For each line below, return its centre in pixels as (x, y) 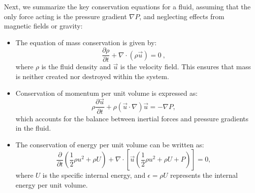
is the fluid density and (76, 67)
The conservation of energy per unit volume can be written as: (110, 144)
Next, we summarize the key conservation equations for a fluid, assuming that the (127, 6)
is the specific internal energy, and (94, 175)
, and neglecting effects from (182, 16)
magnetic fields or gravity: (43, 26)
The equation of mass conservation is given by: (86, 42)
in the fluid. (33, 128)
